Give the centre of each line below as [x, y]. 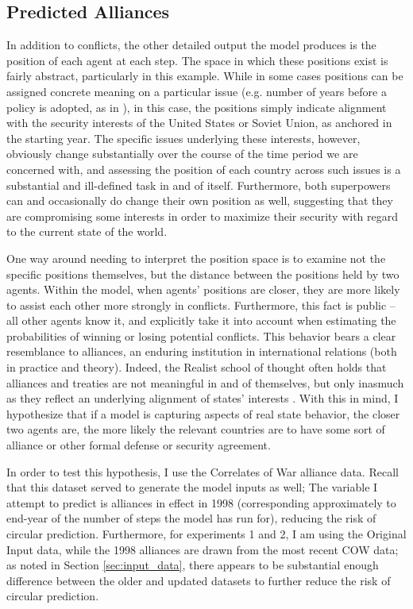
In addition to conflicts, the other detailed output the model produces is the [191, 45]
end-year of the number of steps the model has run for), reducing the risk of [191, 518]
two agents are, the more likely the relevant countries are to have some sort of [196, 429]
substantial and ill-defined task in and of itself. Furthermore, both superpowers [199, 185]
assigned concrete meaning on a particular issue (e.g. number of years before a [197, 91]
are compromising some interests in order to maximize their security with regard [203, 216]
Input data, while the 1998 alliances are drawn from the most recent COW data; [203, 549]
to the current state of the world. [87, 231]
